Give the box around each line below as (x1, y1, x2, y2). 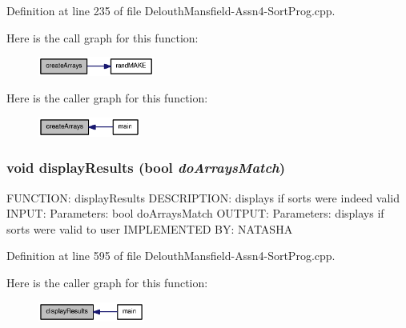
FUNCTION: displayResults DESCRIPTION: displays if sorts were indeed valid (6, 189, 400, 206)
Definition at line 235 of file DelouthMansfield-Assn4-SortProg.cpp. (6, 2, 336, 18)
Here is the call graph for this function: (6, 29, 199, 46)
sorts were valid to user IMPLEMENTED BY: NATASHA (6, 220, 293, 237)
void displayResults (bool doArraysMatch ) (6, 158, 286, 178)
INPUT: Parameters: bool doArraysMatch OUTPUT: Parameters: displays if (6, 205, 384, 222)
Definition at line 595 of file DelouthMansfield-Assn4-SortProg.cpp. (6, 247, 336, 264)
